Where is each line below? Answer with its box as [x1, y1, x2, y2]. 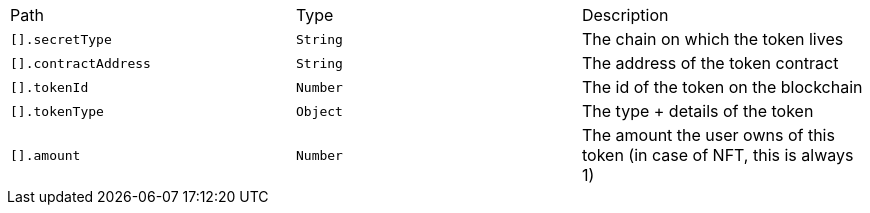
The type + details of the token [581, 101, 814, 121]
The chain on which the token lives [581, 29, 844, 49]
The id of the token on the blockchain [581, 77, 863, 97]
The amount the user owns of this [581, 125, 835, 145]
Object [295, 103, 343, 119]
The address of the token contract [581, 53, 839, 73]
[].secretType [10, 31, 112, 47]
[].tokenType [10, 103, 104, 119]
